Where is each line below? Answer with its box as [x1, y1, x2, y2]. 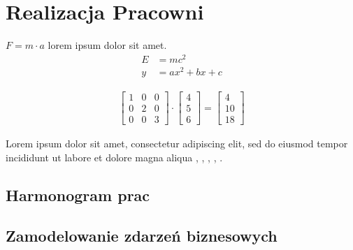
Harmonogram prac [6, 184, 150, 205]
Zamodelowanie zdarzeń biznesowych [6, 225, 278, 247]
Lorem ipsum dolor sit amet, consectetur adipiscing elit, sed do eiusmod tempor [6, 136, 348, 151]
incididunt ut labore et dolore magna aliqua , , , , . [6, 149, 223, 164]
